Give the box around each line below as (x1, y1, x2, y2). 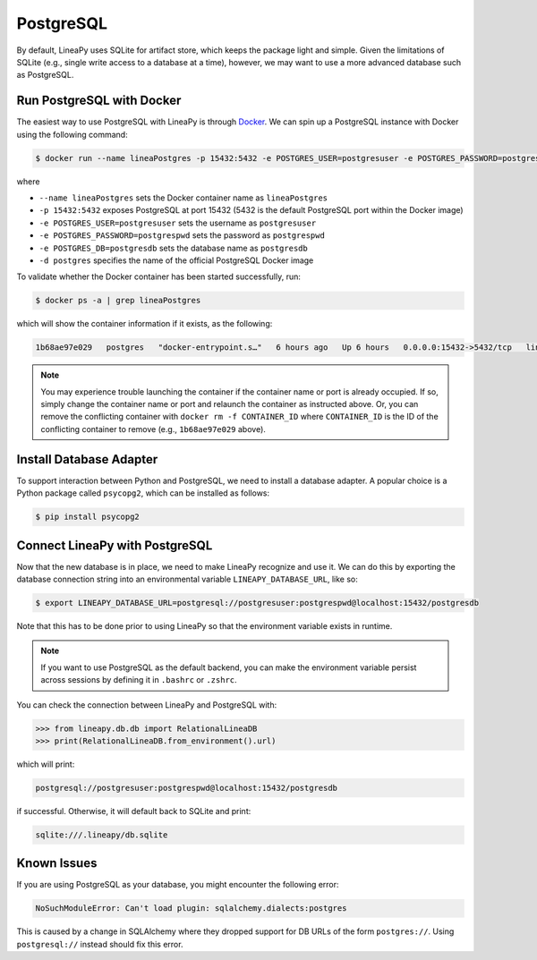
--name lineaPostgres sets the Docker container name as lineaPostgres (38, 192, 328, 203)
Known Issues (16, 855, 98, 871)
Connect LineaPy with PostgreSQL (16, 538, 213, 553)
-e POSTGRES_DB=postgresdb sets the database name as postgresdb (38, 242, 308, 253)
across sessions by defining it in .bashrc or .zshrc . (40, 675, 237, 685)
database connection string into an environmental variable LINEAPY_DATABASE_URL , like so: (16, 573, 358, 584)
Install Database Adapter (16, 452, 158, 467)
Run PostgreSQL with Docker (16, 93, 182, 108)
